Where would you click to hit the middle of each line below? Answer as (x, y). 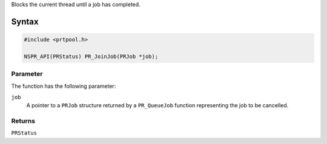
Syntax (25, 21)
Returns (23, 121)
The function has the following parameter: (64, 86)
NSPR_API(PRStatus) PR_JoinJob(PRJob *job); (91, 56)
